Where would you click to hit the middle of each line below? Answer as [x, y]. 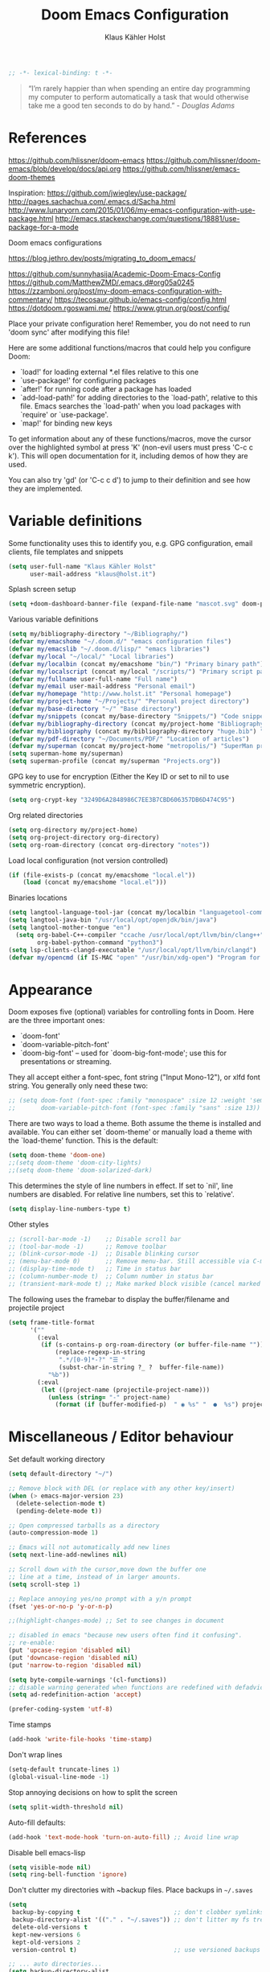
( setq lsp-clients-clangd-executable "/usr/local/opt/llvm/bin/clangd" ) [133, 950]
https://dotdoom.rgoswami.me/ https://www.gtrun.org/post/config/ [119, 308]
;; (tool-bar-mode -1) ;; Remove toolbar [88, 1247]
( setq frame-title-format [51, 1322]
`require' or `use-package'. [64, 414]
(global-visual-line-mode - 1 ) [59, 1777]
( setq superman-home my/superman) [66, 754]
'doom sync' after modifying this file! [69, 332]
